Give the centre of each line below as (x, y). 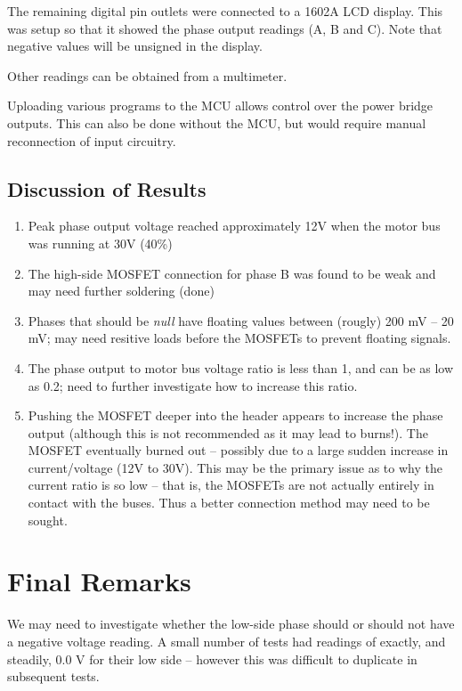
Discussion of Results (107, 188)
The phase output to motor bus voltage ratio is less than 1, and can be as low (241, 367)
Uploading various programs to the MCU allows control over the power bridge (220, 106)
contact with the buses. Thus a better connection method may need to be (229, 503)
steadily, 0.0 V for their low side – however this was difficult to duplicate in (212, 658)
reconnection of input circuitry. (92, 140)
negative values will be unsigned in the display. (135, 46)
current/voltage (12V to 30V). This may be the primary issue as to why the (235, 467)
